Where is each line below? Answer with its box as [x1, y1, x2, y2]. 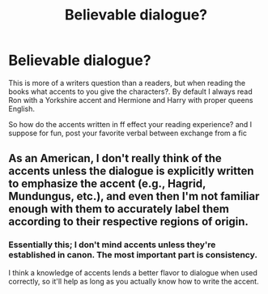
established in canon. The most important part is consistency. [8, 249, 257, 261]
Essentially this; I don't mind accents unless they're [8, 239, 216, 250]
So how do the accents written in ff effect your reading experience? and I [8, 119, 253, 129]
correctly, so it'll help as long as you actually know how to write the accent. [8, 276, 259, 286]
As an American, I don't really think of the [8, 151, 223, 165]
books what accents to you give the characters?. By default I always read [8, 87, 253, 96]
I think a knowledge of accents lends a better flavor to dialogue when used [8, 267, 257, 277]
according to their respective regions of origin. [8, 215, 249, 228]
